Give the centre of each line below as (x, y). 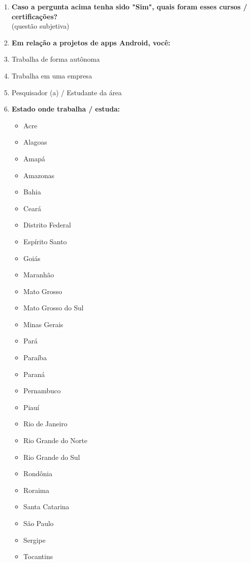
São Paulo (38, 523)
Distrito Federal (47, 225)
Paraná (34, 374)
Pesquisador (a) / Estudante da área (67, 92)
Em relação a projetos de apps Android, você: (91, 42)
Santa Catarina (46, 507)
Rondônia (38, 473)
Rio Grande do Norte (55, 440)
